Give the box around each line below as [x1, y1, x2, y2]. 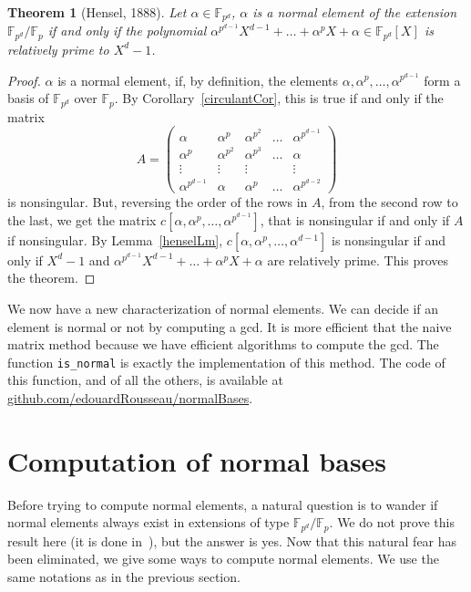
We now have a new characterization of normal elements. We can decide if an [7, 298, 439, 317]
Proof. [7, 70, 41, 89]
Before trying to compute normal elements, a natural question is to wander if [7, 494, 438, 514]
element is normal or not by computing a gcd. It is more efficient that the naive [7, 317, 452, 336]
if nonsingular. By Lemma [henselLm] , [7, 230, 223, 249]
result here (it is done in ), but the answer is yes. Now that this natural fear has [7, 531, 457, 550]
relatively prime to [7, 39, 109, 58]
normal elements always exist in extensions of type [7, 513, 290, 532]
